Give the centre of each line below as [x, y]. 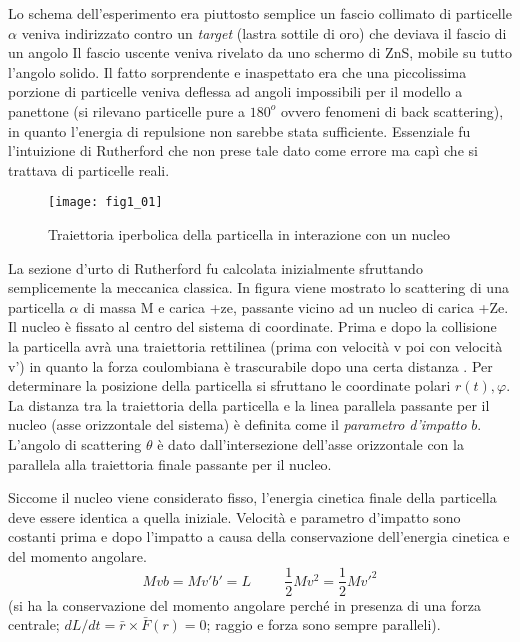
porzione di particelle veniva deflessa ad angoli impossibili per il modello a [235, 91]
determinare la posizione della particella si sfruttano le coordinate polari [229, 385]
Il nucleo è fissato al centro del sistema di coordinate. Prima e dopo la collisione [252, 326]
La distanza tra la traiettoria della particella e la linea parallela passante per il [249, 404]
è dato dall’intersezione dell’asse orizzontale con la [310, 443]
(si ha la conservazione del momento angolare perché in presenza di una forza [244, 604]
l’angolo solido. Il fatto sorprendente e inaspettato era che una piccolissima [237, 71]
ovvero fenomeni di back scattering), [392, 110]
